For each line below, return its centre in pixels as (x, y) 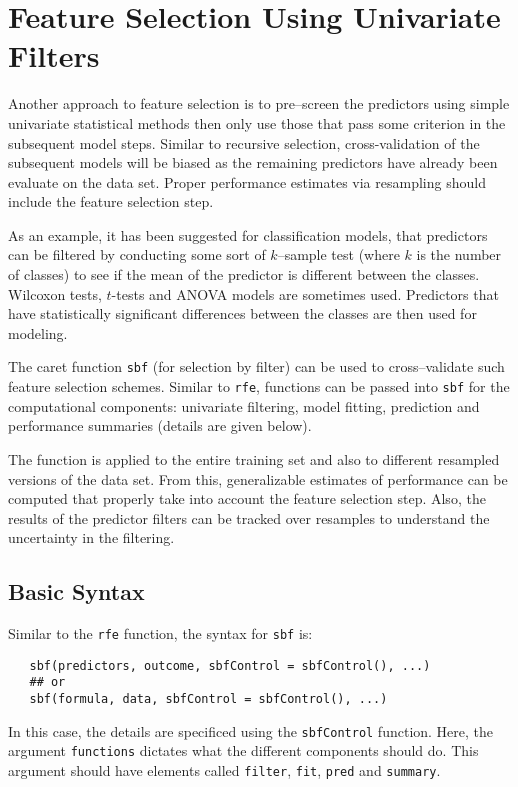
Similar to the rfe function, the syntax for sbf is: (160, 633)
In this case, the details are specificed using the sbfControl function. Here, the (251, 730)
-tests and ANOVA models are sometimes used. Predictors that (305, 293)
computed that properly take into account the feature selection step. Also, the (247, 498)
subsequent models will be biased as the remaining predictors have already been (253, 162)
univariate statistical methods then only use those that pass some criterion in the (257, 122)
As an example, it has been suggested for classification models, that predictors (248, 234)
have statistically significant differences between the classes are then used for (242, 313)
